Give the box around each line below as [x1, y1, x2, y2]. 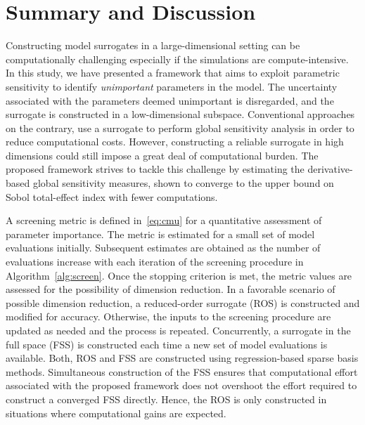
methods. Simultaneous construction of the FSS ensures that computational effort [6, 364, 358, 379]
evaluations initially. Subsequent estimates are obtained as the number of [6, 240, 321, 255]
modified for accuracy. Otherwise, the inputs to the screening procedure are [6, 309, 331, 324]
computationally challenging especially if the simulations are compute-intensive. [6, 51, 349, 66]
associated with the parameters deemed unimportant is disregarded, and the [6, 93, 334, 107]
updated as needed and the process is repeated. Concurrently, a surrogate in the [6, 323, 351, 337]
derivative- [307, 162, 353, 176]
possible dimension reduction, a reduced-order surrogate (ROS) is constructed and [6, 295, 360, 310]
